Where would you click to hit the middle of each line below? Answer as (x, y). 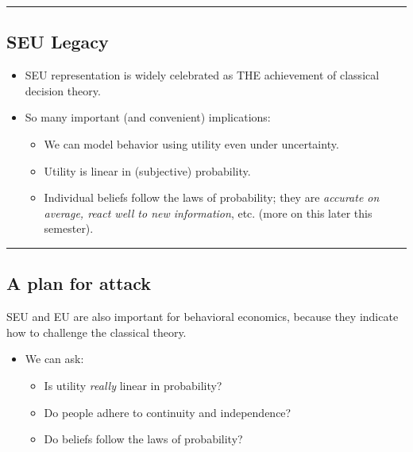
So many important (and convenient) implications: (148, 117)
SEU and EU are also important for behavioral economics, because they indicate (203, 317)
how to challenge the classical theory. (96, 332)
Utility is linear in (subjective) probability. (147, 170)
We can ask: (54, 359)
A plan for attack (79, 283)
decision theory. (63, 90)
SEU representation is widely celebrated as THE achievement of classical (202, 75)
